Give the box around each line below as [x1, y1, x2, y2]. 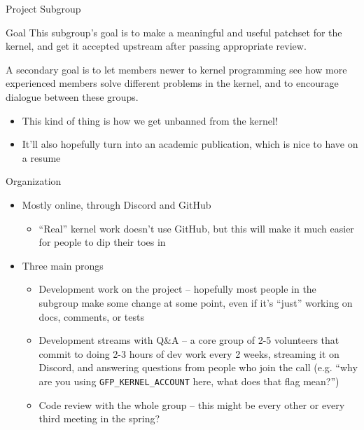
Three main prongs [22, 258, 104, 272]
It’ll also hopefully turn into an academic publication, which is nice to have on [22, 137, 358, 151]
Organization [6, 174, 62, 188]
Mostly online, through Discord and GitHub [22, 197, 211, 211]
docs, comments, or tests [38, 309, 145, 324]
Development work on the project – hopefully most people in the [38, 282, 316, 296]
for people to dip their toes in [38, 235, 166, 249]
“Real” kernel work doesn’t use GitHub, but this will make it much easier [38, 221, 354, 235]
